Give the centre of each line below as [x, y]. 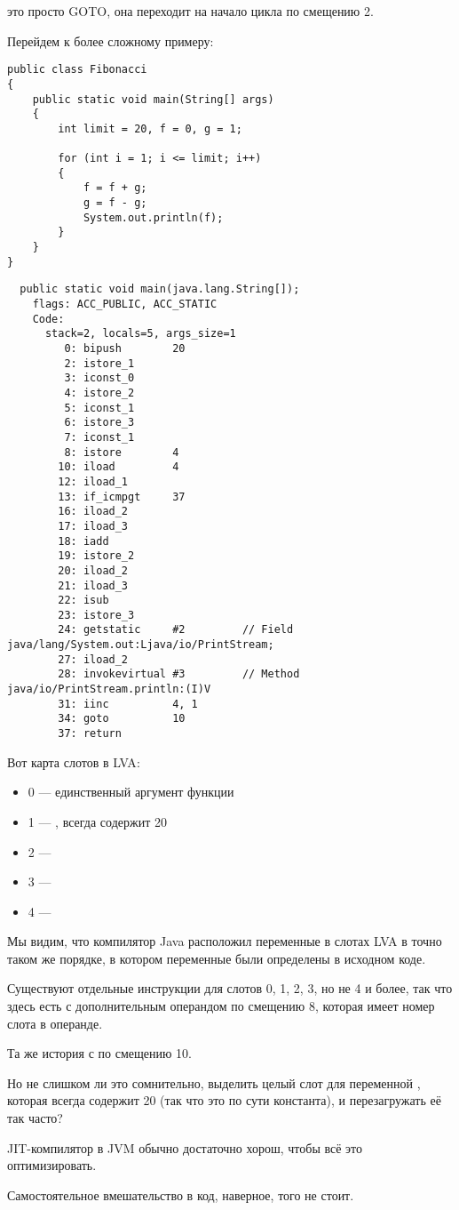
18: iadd [83, 541]
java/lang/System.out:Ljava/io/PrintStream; [141, 645]
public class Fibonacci [77, 70]
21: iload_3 [93, 585]
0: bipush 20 [125, 349]
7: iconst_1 [99, 437]
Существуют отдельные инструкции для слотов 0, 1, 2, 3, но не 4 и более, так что [230, 988]
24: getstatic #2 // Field [176, 630]
